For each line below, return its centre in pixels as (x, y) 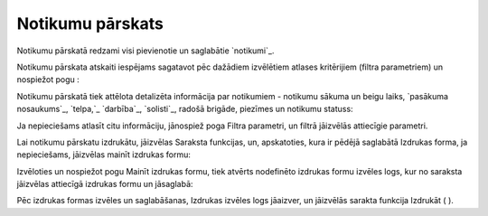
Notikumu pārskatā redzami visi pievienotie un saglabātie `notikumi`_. (145, 51)
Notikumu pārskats (90, 23)
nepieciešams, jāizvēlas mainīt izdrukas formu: (104, 155)
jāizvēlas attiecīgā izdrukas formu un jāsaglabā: (105, 184)
